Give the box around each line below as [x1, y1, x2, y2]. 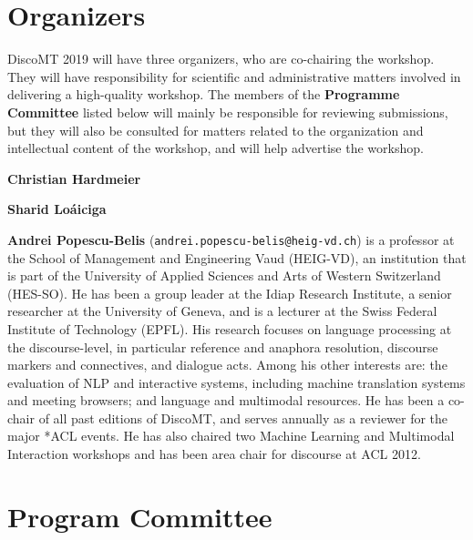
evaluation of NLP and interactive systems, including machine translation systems [7, 372, 466, 392]
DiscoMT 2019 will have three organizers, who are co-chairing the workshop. [7, 49, 435, 68]
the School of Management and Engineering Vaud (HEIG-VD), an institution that [7, 248, 467, 267]
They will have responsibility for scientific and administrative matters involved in [7, 66, 461, 86]
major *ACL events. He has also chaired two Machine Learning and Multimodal [7, 426, 455, 445]
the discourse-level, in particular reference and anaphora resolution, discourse [7, 337, 438, 356]
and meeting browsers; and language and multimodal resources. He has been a [7, 391, 445, 410]
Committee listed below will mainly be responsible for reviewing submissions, [7, 102, 448, 121]
